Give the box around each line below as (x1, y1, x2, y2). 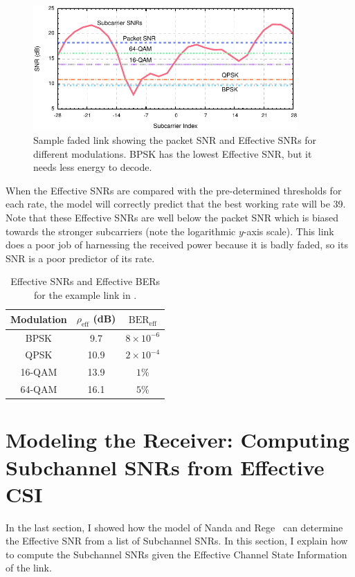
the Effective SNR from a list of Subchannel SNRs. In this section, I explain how (6, 533, 348, 548)
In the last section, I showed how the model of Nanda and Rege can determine (6, 520, 343, 534)
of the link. (6, 560, 52, 575)
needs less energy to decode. (33, 160, 152, 174)
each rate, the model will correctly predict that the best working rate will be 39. (6, 196, 346, 211)
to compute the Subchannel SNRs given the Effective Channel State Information (6, 547, 347, 561)
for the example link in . (34, 287, 137, 302)
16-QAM (20, 365, 57, 379)
